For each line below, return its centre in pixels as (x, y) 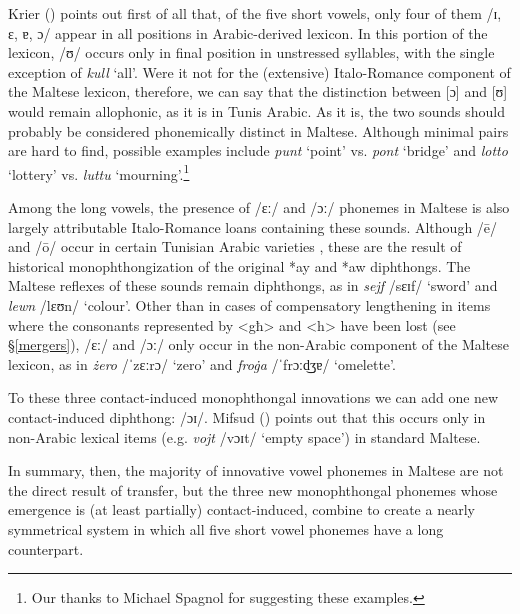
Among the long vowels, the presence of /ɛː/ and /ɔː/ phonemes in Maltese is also (259, 207)
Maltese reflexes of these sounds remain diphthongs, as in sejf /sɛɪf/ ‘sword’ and (253, 285)
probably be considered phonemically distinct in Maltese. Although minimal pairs (258, 130)
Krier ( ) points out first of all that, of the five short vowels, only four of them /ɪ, (255, 13)
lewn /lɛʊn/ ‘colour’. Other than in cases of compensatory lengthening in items (249, 304)
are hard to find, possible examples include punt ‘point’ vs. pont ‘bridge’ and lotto (258, 150)
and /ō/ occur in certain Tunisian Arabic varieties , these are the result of (235, 246)
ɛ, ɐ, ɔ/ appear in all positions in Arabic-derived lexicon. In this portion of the (248, 32)
